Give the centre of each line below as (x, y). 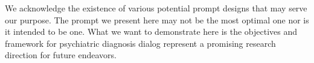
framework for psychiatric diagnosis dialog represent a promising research (140, 43)
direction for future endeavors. (61, 55)
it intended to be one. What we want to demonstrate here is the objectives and (151, 31)
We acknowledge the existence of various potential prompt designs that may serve (156, 8)
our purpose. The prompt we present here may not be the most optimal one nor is (157, 19)
